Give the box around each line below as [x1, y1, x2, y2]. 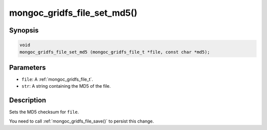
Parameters [9, 63, 46, 71]
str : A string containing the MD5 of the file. [21, 83, 111, 89]
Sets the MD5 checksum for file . [9, 109, 79, 115]
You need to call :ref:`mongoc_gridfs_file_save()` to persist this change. [9, 118, 154, 124]
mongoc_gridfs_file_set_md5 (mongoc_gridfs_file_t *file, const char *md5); [19, 49, 210, 55]
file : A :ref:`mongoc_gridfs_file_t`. [21, 76, 93, 82]
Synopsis [9, 26, 39, 34]
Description [9, 96, 46, 104]
